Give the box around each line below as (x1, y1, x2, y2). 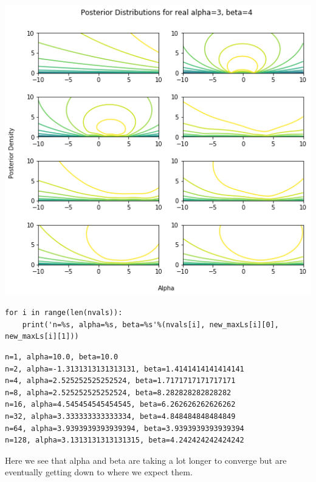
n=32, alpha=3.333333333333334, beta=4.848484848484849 (5, 412, 236, 421)
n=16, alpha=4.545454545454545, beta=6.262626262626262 (5, 400, 236, 409)
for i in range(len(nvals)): (5, 308, 123, 317)
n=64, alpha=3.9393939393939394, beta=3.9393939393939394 (5, 424, 244, 433)
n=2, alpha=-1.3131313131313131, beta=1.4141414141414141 (5, 364, 244, 373)
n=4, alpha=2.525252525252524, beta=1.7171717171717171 (5, 376, 236, 385)
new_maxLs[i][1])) (5, 332, 79, 341)
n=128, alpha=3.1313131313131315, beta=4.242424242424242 (5, 436, 244, 445)
